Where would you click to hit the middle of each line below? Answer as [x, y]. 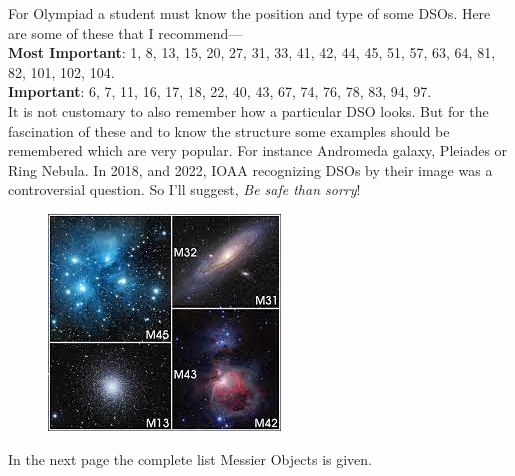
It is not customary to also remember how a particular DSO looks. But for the [248, 110]
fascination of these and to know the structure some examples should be [229, 130]
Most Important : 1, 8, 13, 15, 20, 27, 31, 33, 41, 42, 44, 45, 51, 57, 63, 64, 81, [252, 52]
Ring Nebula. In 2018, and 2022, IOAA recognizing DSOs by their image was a [250, 169]
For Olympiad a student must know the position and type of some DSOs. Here [249, 13]
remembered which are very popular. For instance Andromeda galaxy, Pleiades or [258, 150]
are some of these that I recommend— [125, 32]
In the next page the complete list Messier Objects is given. [190, 458]
